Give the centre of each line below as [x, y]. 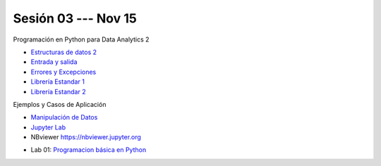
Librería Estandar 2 [58, 91]
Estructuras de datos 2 [64, 52]
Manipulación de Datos [64, 117]
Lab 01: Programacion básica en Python [89, 150]
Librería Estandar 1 [58, 82]
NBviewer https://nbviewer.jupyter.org [86, 137]
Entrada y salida [54, 62]
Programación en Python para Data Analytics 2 [81, 39]
